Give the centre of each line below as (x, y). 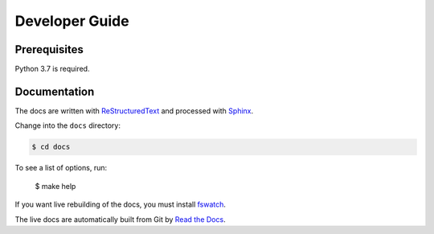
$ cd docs (51, 147)
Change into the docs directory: (68, 125)
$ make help (55, 186)
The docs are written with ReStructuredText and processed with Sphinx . (134, 111)
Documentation (55, 91)
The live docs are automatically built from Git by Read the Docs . (120, 219)
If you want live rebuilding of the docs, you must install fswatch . (121, 204)
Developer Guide (72, 21)
